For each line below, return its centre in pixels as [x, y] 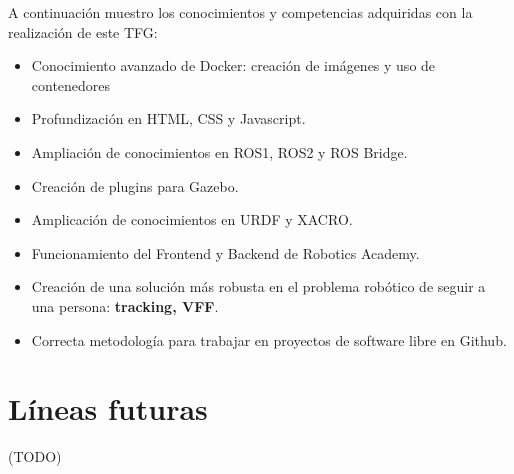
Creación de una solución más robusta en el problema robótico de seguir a [258, 286]
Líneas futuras [108, 408]
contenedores [71, 84]
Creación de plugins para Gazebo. [135, 185]
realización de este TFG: [83, 31]
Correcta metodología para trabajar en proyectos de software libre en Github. [269, 339]
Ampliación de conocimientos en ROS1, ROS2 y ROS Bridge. [219, 151]
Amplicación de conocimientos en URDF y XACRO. [192, 219]
